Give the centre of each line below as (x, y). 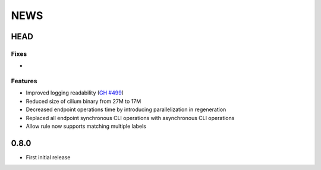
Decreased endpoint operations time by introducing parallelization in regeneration (126, 109)
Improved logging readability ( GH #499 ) (75, 93)
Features (24, 81)
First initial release (48, 157)
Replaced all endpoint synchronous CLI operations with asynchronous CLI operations (130, 118)
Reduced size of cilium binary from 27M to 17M (84, 101)
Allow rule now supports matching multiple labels (86, 126)
